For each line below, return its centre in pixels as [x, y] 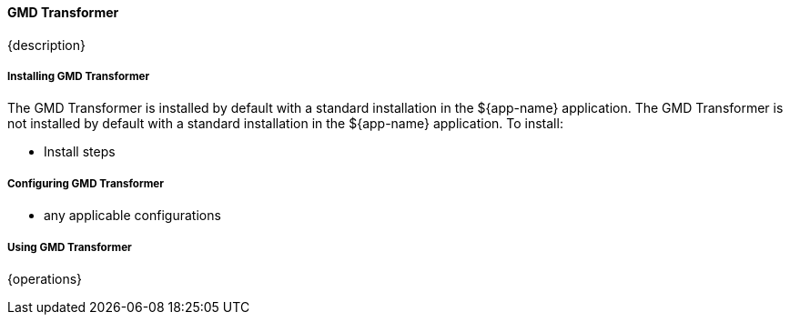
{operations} [45, 278]
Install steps [80, 152]
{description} [46, 45]
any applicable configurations [132, 216]
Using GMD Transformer [70, 247]
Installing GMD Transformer [79, 76]
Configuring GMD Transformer [86, 183]
